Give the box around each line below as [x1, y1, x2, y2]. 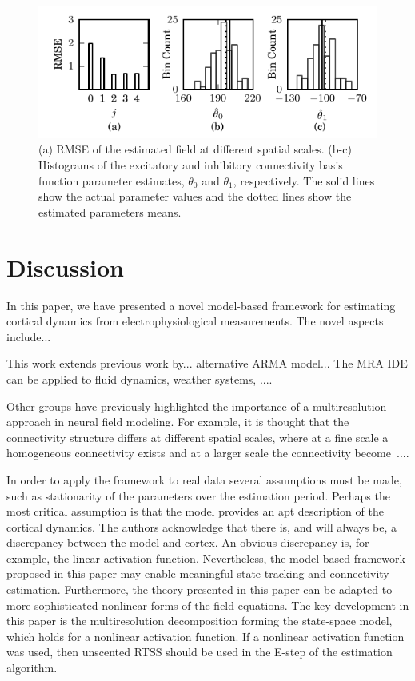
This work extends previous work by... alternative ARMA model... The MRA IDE [6, 355, 408, 372]
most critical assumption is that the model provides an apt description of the [6, 503, 384, 520]
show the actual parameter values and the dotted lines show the [38, 188, 352, 205]
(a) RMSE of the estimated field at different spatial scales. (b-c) [38, 141, 352, 157]
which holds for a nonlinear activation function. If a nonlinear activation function [6, 627, 405, 644]
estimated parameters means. [38, 203, 182, 220]
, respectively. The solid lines [233, 172, 375, 189]
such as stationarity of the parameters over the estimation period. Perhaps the [6, 487, 390, 504]
